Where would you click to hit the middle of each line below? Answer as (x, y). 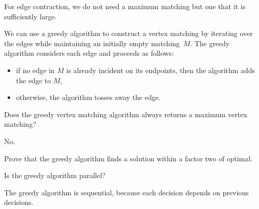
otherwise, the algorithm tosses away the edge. (88, 97)
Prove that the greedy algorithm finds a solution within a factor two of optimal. (128, 158)
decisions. (19, 202)
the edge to (34, 80)
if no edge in (35, 70)
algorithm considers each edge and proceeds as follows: (89, 53)
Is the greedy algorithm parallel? (55, 175)
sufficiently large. (30, 16)
